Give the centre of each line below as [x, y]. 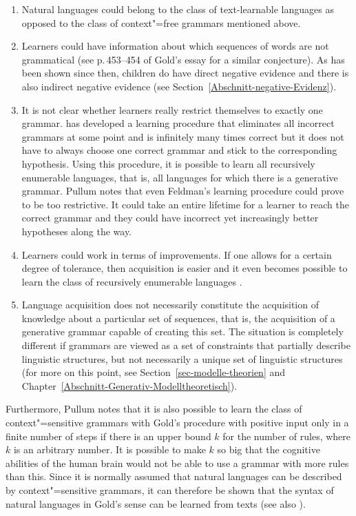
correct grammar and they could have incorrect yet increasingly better [170, 218]
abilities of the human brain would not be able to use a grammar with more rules [177, 463]
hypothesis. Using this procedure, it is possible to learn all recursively [168, 163]
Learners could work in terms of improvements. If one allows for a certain [177, 254]
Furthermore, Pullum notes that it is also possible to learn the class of [154, 409]
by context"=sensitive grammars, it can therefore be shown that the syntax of [170, 490]
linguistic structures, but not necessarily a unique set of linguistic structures [182, 358]
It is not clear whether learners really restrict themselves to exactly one [172, 109]
